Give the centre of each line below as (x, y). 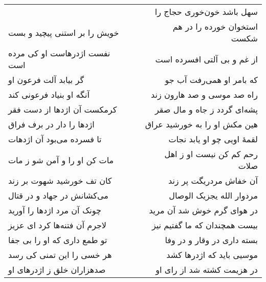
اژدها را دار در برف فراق (51, 124)
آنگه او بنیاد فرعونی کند (49, 94)
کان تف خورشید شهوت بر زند (60, 180)
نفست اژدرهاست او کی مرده (59, 53)
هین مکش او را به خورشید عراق (201, 124)
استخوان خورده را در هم (215, 26)
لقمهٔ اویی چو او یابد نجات (213, 139)
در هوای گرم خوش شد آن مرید (203, 210)
